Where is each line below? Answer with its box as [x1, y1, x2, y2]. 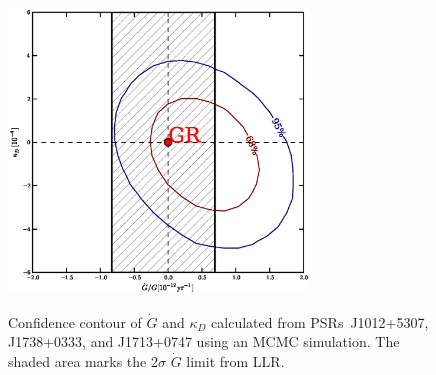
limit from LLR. [186, 350, 285, 371]
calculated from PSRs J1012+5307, [211, 311, 429, 332]
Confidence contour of [8, 311, 142, 332]
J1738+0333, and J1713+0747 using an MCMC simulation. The [8, 331, 400, 352]
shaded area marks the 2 [8, 350, 158, 371]
